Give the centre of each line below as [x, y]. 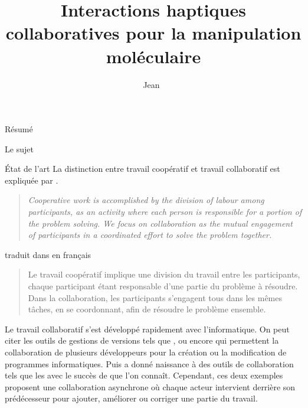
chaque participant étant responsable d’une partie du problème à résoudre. [163, 286]
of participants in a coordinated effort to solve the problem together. [150, 235]
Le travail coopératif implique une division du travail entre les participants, [164, 274]
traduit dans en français [48, 254]
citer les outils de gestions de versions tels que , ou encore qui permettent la [142, 340]
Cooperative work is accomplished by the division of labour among [146, 200]
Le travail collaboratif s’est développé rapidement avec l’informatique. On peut [147, 329]
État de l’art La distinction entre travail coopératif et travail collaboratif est [142, 169]
